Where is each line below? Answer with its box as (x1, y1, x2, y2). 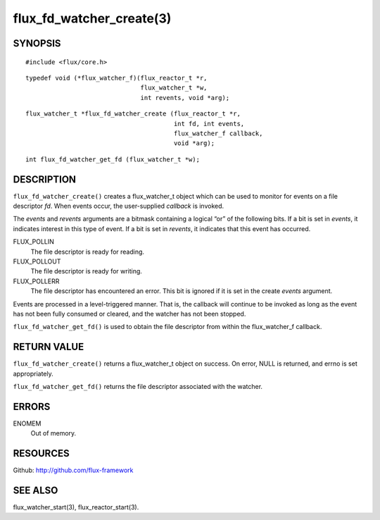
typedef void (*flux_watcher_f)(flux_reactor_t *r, (25, 74, 208, 82)
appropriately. (13, 369, 54, 378)
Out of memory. (30, 429, 77, 438)
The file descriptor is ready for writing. (30, 267, 142, 276)
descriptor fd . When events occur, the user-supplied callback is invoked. (13, 202, 224, 210)
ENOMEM (13, 419, 42, 428)
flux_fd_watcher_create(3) (13, 11, 172, 26)
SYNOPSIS (13, 37, 61, 49)
